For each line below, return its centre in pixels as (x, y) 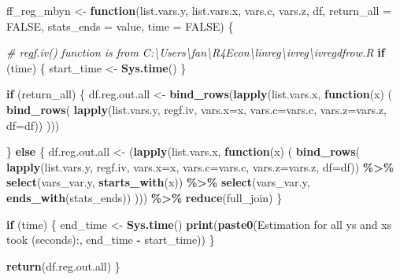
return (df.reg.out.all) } (63, 265)
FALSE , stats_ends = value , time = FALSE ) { (120, 26)
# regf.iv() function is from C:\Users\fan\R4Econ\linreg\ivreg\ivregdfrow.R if (196, 52)
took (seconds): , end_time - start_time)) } (111, 239)
